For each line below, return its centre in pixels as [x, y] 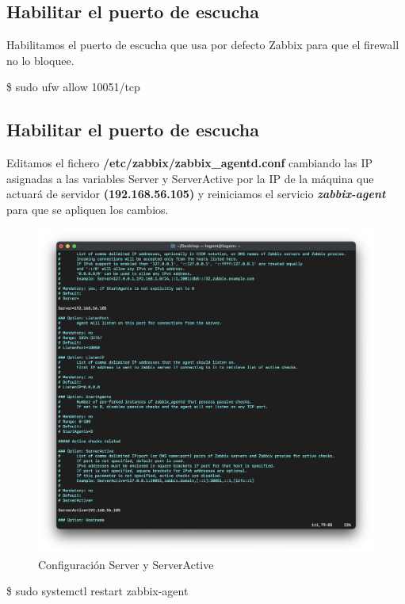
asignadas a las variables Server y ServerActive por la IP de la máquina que [190, 178]
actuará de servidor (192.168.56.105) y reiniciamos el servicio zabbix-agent [196, 194]
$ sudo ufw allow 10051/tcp [73, 87]
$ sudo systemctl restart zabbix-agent [97, 591]
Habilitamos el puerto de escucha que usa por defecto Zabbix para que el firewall [203, 45]
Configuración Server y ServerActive [126, 564]
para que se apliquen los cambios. [88, 209]
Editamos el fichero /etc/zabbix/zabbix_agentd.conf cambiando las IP [190, 163]
